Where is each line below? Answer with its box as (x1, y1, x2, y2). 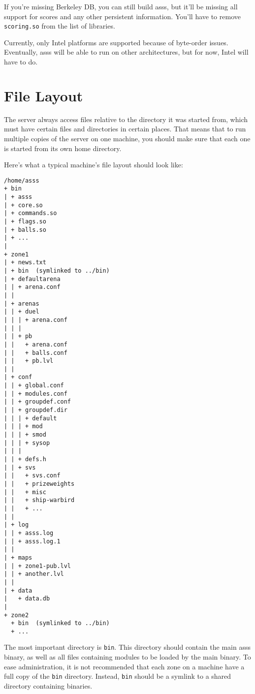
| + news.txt (4, 259, 46, 266)
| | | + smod (4, 431, 46, 439)
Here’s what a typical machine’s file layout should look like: (4, 159, 183, 170)
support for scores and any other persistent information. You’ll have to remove (4, 11, 241, 21)
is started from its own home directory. (4, 143, 122, 153)
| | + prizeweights (4, 480, 75, 487)
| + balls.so (4, 226, 46, 233)
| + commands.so (4, 210, 57, 217)
